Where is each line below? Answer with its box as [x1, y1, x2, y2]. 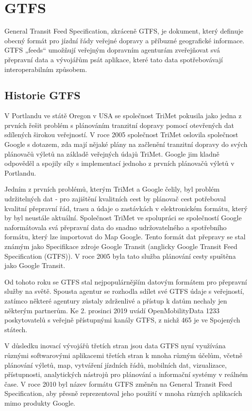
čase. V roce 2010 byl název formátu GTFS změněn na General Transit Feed [4, 378, 233, 389]
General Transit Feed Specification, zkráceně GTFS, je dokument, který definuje [4, 26, 244, 36]
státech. [4, 324, 28, 334]
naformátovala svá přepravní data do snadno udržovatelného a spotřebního [4, 222, 227, 232]
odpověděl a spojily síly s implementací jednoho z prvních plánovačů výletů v [4, 158, 235, 168]
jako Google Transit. [4, 260, 66, 270]
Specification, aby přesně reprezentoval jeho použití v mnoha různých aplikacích [4, 388, 242, 398]
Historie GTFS [4, 88, 81, 103]
